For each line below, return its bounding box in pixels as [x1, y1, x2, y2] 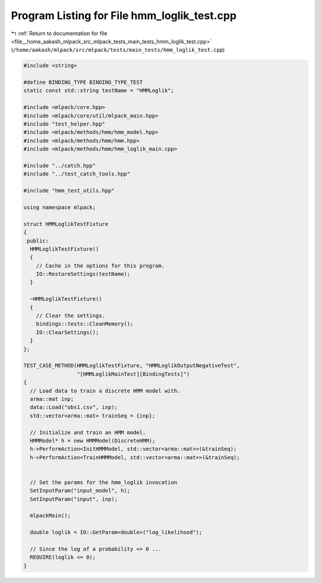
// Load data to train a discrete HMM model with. [30, 387, 181, 394]
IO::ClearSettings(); [36, 329, 99, 336]
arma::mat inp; [30, 395, 74, 402]
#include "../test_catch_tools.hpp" [23, 170, 131, 177]
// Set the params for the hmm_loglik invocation [30, 479, 178, 485]
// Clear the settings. [36, 313, 105, 319]
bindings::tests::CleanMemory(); [36, 320, 134, 328]
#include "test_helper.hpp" [23, 121, 105, 127]
